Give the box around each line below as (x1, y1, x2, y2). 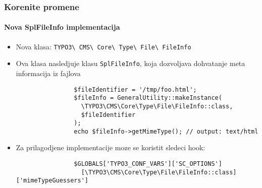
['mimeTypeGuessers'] (16, 177, 88, 184)
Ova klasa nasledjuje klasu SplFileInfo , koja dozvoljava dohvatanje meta (16, 58, 245, 69)
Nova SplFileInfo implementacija (4, 22, 120, 32)
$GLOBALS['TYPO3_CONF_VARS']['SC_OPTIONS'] (74, 160, 222, 168)
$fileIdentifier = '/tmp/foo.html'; (74, 86, 197, 93)
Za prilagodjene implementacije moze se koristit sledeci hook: (16, 142, 205, 153)
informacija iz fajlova (16, 68, 81, 78)
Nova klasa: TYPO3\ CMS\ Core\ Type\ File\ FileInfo (16, 41, 191, 51)
